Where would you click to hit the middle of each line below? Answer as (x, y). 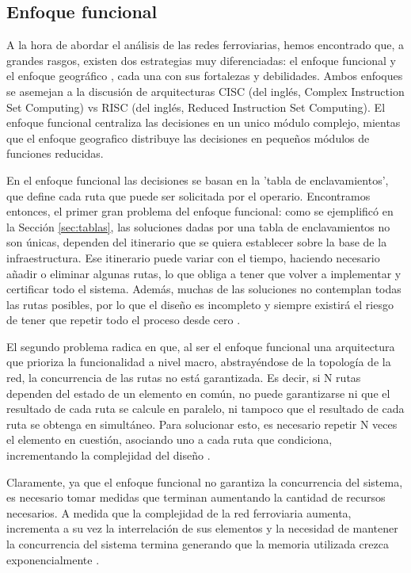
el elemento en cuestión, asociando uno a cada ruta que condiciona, (169, 439)
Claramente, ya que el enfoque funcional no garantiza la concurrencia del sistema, (205, 481)
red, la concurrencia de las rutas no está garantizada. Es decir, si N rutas (184, 378)
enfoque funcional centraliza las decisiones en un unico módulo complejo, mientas (204, 122)
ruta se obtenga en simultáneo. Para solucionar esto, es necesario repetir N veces (202, 424)
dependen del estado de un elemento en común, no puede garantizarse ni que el (198, 393)
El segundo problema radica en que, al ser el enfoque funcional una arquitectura (201, 346)
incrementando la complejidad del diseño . (108, 455)
